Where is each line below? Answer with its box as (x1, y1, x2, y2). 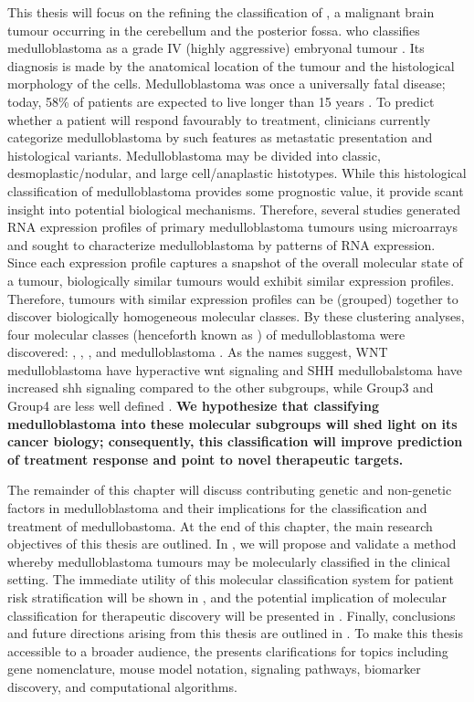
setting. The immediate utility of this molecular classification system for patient (7, 570, 454, 589)
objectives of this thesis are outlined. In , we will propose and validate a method (7, 534, 457, 553)
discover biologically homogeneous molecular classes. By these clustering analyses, (7, 307, 465, 326)
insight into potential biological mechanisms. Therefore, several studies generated (7, 199, 461, 218)
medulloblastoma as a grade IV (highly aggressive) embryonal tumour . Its (7, 38, 425, 58)
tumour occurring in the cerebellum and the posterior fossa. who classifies (7, 20, 420, 39)
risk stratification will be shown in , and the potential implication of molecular (7, 588, 448, 606)
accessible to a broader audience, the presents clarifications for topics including (7, 641, 448, 660)
